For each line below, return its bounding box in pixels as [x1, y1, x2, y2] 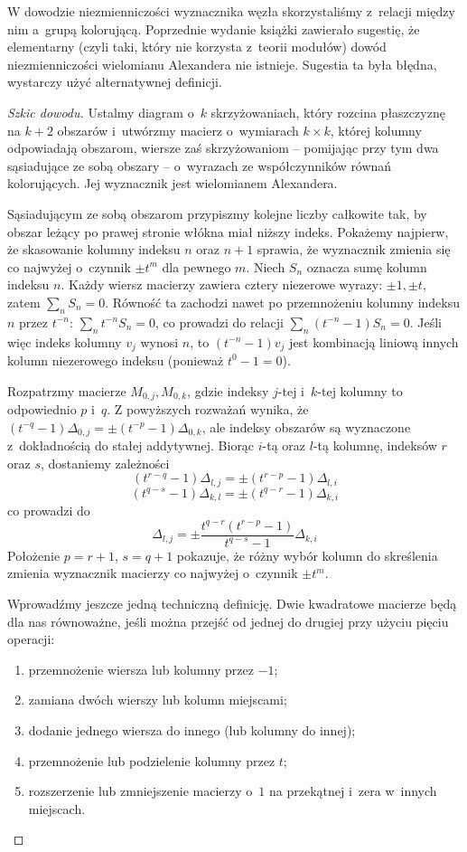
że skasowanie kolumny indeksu [7, 240, 181, 259]
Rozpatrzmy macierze [7, 381, 126, 400]
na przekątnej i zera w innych [269, 781, 437, 800]
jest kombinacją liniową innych [289, 332, 459, 351]
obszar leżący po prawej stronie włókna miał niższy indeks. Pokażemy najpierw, [7, 222, 449, 241]
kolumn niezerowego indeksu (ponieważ [7, 350, 224, 369]
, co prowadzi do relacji [154, 312, 284, 331]
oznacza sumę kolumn [306, 257, 427, 276]
